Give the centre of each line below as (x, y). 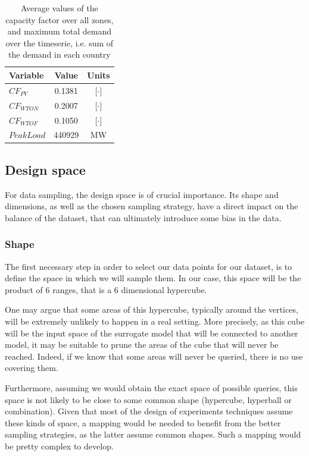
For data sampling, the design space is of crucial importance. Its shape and (142, 194)
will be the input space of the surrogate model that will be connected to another (152, 333)
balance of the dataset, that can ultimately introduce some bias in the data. (143, 217)
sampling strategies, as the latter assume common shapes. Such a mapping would (153, 434)
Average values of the (60, 8)
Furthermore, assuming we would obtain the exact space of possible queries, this (151, 387)
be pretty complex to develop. (59, 446)
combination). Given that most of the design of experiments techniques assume (149, 411)
